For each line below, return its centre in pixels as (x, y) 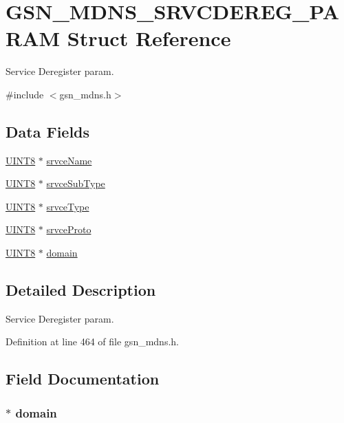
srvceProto (69, 229)
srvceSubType (76, 183)
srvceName (69, 160)
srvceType (68, 206)
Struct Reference (149, 38)
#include (25, 94)
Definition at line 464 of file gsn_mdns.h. (92, 341)
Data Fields (48, 131)
